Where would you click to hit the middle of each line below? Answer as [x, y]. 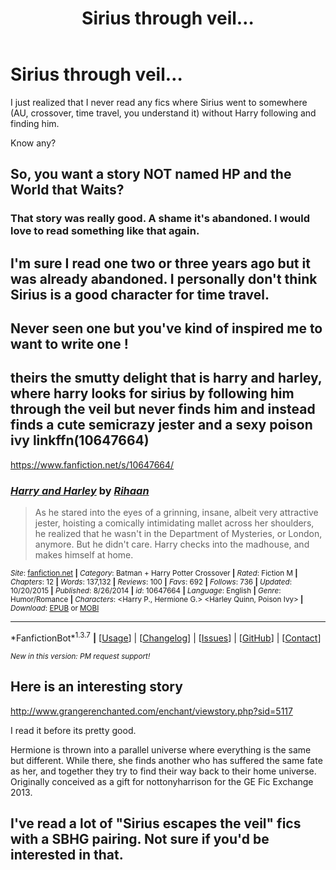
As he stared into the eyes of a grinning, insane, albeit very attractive [176, 513]
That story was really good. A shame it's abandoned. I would [160, 219]
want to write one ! [69, 344]
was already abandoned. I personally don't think [164, 278]
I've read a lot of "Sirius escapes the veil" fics [156, 823]
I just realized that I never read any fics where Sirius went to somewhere [159, 102]
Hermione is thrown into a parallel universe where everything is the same [161, 749]
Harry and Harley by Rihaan [80, 490]
